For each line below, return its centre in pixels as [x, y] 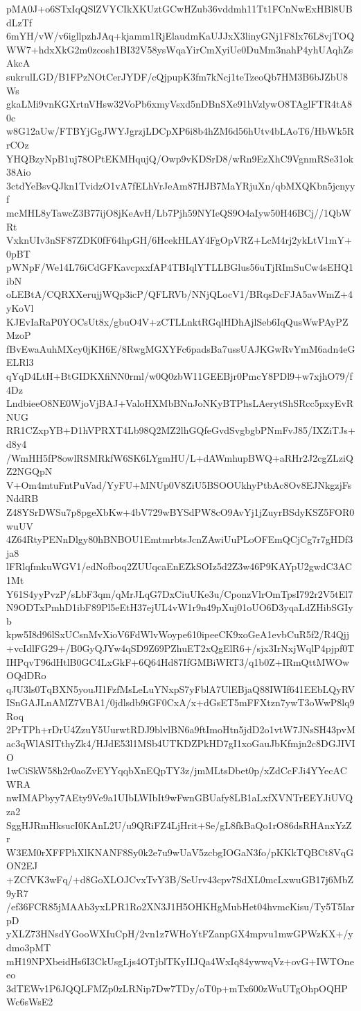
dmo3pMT [29, 947]
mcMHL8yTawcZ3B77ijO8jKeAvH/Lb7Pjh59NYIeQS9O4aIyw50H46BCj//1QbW [179, 212]
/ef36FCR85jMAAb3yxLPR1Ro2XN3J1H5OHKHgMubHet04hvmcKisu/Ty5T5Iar [180, 906]
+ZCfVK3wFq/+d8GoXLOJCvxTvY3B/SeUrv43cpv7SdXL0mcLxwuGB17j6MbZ [180, 879]
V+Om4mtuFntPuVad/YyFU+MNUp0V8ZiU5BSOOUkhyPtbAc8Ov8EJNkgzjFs [179, 484]
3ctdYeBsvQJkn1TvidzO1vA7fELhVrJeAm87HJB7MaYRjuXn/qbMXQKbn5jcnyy [181, 185]
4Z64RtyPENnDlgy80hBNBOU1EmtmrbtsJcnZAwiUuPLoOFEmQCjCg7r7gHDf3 [180, 539]
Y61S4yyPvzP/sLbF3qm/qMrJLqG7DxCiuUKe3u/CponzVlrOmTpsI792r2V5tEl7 [180, 593]
